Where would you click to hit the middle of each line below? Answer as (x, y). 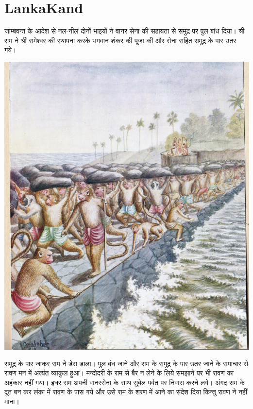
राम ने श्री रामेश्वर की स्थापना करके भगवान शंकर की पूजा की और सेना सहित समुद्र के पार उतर (120, 40)
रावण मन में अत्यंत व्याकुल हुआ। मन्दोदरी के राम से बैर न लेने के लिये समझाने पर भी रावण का (119, 373)
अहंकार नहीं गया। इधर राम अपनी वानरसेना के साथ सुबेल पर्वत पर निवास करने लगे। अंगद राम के (125, 382)
